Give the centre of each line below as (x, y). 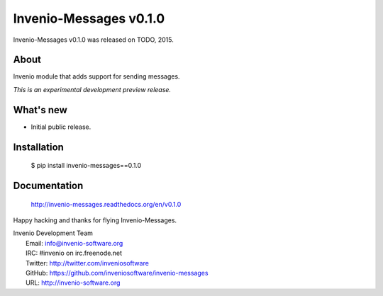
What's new (40, 110)
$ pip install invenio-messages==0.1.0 (86, 166)
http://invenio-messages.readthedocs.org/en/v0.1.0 (106, 204)
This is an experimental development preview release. (92, 89)
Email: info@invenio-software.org (74, 243)
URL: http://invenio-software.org (73, 283)
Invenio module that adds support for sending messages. (96, 76)
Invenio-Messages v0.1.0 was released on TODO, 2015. (93, 40)
